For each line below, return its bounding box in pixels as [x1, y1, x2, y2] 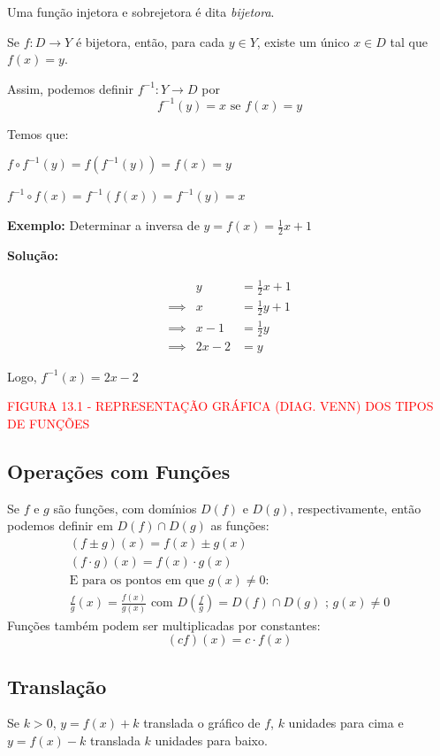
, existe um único [256, 32, 350, 50]
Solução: [7, 245, 58, 264]
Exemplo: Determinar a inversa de [7, 216, 200, 235]
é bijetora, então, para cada [75, 32, 224, 50]
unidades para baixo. [155, 730, 268, 749]
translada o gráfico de [143, 714, 261, 732]
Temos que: [7, 124, 69, 143]
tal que [390, 32, 428, 50]
